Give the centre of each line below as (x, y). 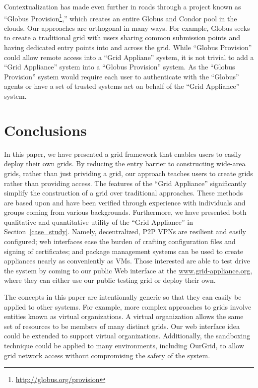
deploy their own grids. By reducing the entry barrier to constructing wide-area (125, 163)
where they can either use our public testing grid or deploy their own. (110, 280)
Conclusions (45, 130)
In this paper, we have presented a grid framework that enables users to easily (123, 154)
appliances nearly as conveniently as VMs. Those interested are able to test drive (127, 261)
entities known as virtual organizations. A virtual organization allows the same (124, 316)
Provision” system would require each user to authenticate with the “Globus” (122, 76)
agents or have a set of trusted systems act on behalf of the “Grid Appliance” (122, 86)
